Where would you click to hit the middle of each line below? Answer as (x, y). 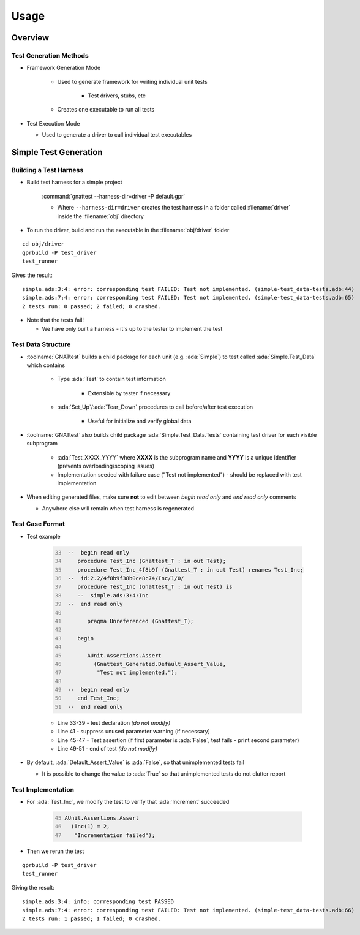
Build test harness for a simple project (74, 182)
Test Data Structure (41, 344)
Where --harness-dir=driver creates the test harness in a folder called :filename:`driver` (174, 208)
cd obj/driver (43, 244)
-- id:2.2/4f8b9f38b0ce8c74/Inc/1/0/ (126, 578)
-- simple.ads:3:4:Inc (113, 595)
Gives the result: (32, 275)
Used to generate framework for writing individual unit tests (132, 81)
